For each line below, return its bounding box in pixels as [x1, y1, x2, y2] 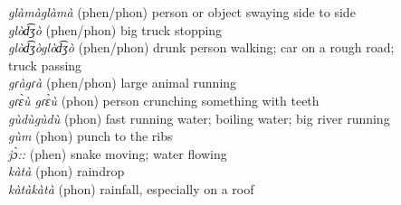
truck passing [8, 55, 82, 74]
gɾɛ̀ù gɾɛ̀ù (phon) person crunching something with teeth [8, 90, 320, 109]
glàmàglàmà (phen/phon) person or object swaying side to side [8, 3, 356, 21]
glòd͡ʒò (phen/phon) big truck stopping [8, 20, 223, 39]
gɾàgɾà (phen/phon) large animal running [8, 73, 237, 92]
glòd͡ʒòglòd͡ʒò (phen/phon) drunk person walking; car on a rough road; [8, 38, 395, 57]
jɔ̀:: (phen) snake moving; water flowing [8, 144, 227, 163]
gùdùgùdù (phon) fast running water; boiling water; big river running [8, 108, 390, 127]
